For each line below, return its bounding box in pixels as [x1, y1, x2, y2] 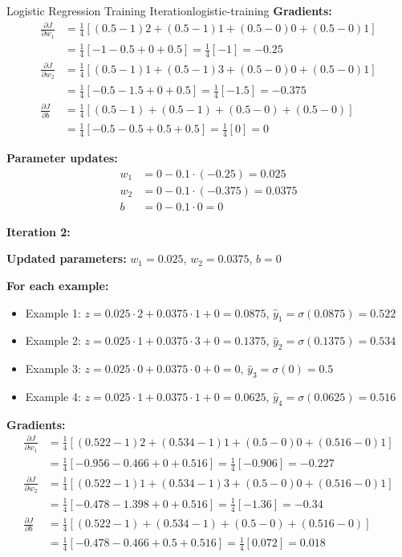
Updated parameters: [6, 250, 127, 267]
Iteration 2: [6, 223, 71, 240]
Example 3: [25, 360, 81, 377]
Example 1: [25, 304, 81, 321]
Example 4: [25, 387, 81, 404]
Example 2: [25, 332, 81, 349]
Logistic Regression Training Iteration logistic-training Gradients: [6, 2, 332, 18]
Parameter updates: [6, 149, 118, 166]
